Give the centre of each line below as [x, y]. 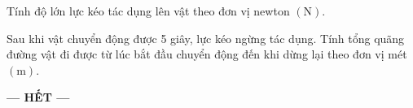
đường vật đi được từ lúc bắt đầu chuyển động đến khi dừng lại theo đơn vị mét [207, 54]
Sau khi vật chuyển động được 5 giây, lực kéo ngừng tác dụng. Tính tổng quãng [206, 38]
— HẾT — [38, 97]
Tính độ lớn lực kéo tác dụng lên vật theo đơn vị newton [148, 11]
